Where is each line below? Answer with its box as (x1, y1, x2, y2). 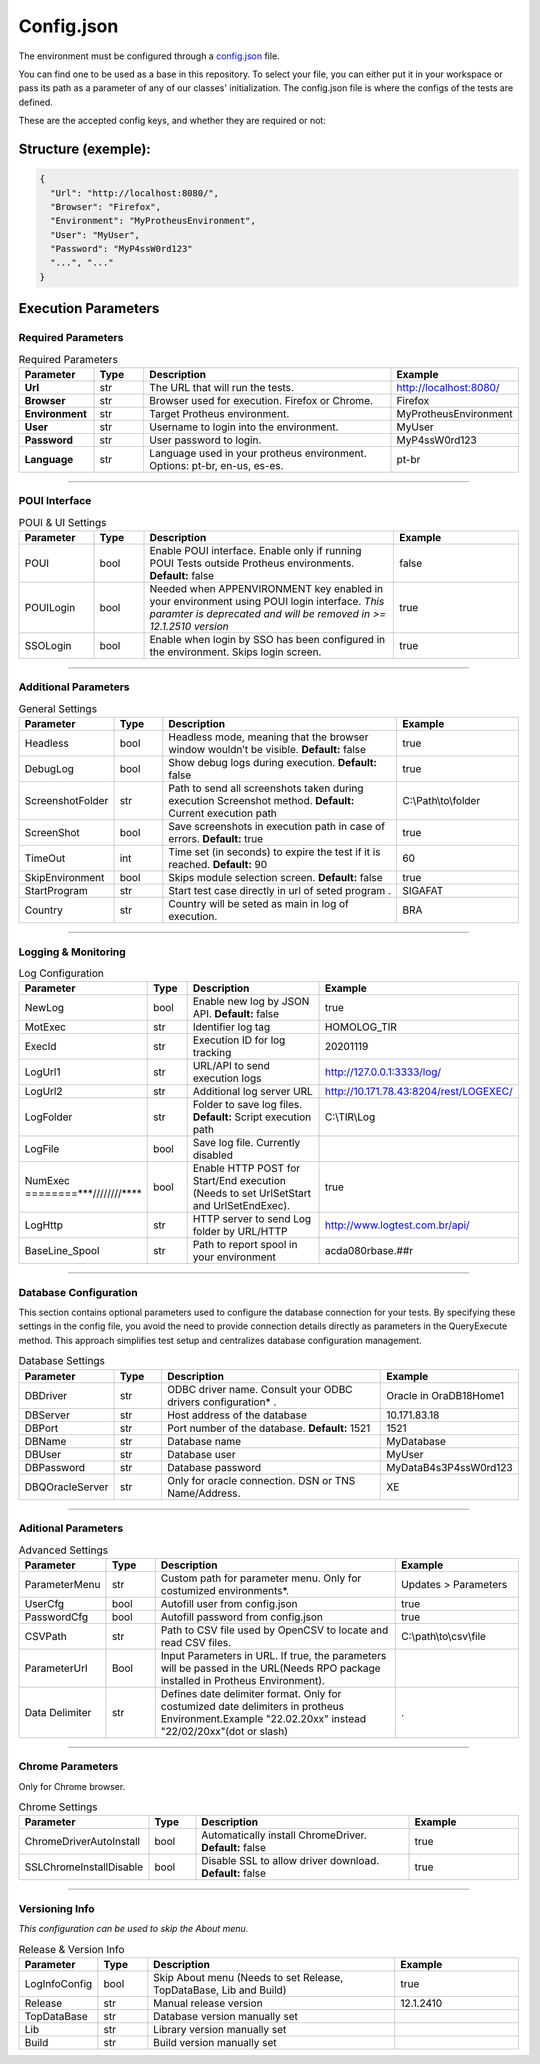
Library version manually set (153, 2022, 287, 2036)
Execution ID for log (192, 1033, 286, 1047)
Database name (166, 1434, 242, 1448)
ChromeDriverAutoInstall (24, 1835, 140, 1849)
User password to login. (149, 433, 262, 447)
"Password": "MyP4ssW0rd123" (50, 243, 194, 255)
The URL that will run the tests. (149, 380, 295, 394)
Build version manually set (153, 2035, 277, 2049)
